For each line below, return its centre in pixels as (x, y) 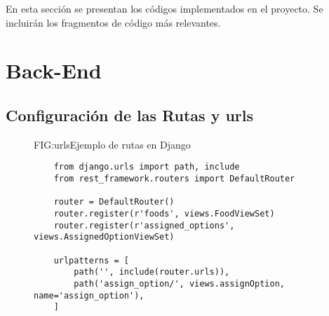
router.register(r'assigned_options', (144, 225)
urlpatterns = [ (92, 260)
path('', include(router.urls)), (152, 272)
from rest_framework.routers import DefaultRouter (174, 179)
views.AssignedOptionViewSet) (104, 237)
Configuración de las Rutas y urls (130, 115)
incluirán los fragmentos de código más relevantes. (113, 22)
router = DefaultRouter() (114, 202)
